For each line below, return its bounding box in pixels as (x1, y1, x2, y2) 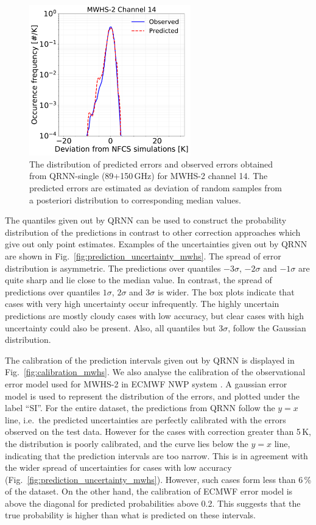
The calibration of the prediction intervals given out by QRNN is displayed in (5, 353, 295, 366)
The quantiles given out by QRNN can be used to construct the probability (5, 214, 287, 227)
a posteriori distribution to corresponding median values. (29, 193, 241, 206)
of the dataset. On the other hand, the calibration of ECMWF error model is (5, 485, 293, 498)
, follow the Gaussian (228, 321, 306, 334)
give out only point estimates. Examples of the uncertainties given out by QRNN (5, 238, 307, 250)
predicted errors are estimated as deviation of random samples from (29, 181, 282, 194)
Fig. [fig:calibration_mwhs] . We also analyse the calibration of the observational (5, 365, 306, 378)
